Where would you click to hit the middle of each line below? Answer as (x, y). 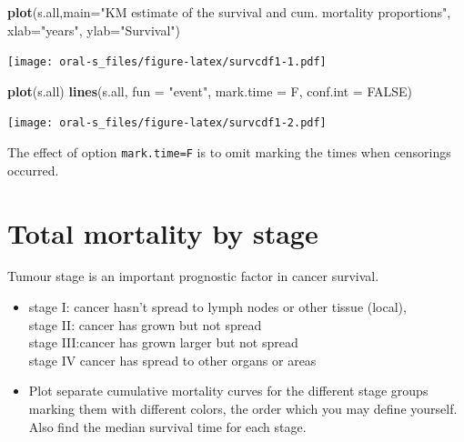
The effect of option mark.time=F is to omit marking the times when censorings (229, 152)
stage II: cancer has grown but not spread (145, 324)
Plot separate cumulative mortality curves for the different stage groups (228, 391)
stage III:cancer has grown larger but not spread (163, 342)
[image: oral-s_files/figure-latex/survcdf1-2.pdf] (167, 123)
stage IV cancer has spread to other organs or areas (172, 360)
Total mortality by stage (163, 232)
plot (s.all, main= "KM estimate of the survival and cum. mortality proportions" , (229, 12)
